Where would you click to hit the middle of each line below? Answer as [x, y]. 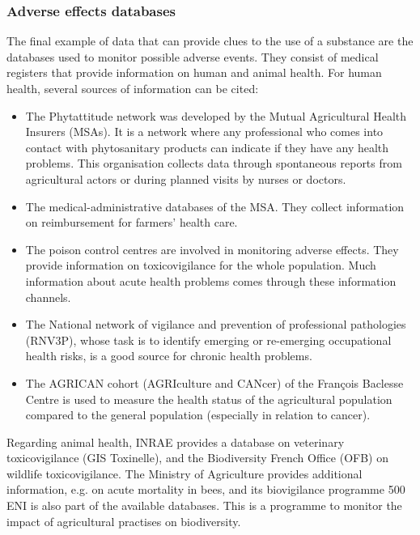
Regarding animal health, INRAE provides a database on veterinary [176, 442]
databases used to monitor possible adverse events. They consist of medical [193, 56]
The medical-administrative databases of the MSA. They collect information [215, 206]
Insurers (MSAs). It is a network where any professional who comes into [204, 132]
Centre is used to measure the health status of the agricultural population [209, 399]
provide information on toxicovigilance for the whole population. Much [201, 265]
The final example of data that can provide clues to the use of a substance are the [210, 41]
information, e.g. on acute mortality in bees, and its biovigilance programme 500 [206, 489]
